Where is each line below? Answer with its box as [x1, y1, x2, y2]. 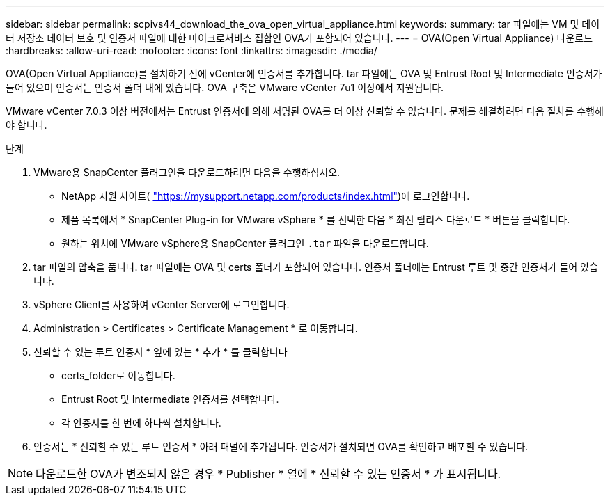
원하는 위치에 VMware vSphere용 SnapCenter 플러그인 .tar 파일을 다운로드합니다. [61, 237, 429, 249]
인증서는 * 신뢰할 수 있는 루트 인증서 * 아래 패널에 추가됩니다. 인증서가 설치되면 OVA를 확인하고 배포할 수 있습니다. [33, 440, 529, 452]
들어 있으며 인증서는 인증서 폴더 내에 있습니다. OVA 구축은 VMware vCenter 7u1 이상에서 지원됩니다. [6, 81, 444, 93]
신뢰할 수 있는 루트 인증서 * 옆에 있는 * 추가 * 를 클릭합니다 [33, 346, 288, 358]
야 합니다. [6, 119, 47, 131]
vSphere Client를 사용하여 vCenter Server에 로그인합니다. [33, 299, 290, 310]
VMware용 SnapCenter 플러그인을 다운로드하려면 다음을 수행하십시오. [33, 166, 341, 178]
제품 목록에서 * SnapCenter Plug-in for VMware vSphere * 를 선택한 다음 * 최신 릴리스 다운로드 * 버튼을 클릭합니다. [61, 214, 570, 225]
